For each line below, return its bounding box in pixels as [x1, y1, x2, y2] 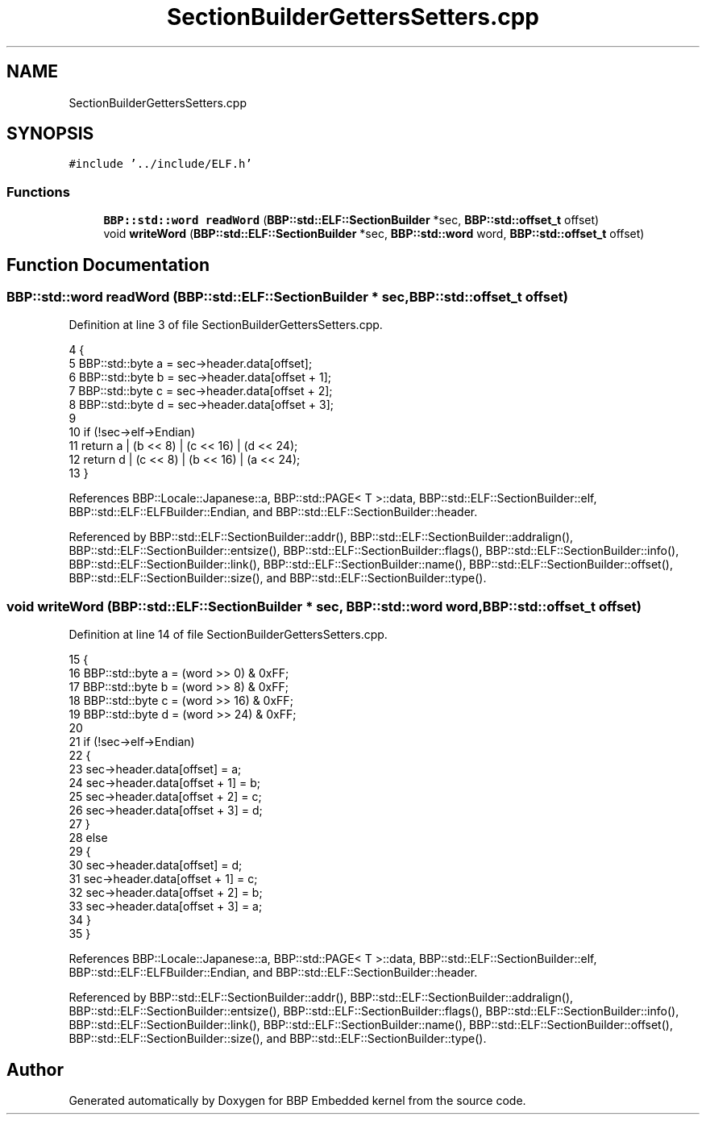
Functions [6, 183, 70, 200]
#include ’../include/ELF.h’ [69, 157, 252, 171]
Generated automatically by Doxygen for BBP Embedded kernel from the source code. [69, 1094, 526, 1107]
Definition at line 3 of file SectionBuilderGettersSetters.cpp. [69, 318, 383, 332]
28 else [69, 831, 108, 845]
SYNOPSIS [6, 123, 94, 144]
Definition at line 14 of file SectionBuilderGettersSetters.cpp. [69, 627, 388, 642]
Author [6, 1059, 64, 1080]
